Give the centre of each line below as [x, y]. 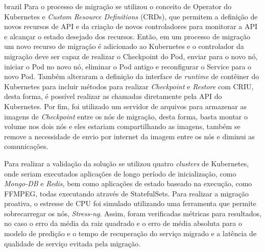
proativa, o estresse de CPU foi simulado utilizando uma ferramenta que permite [130, 203]
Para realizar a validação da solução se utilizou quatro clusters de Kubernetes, [127, 163]
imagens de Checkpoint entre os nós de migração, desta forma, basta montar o [126, 116]
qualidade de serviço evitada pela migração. [72, 243]
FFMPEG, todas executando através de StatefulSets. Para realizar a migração [127, 193]
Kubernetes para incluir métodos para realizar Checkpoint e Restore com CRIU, [129, 86]
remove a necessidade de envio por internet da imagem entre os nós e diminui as [129, 136]
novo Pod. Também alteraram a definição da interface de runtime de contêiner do [132, 76]
